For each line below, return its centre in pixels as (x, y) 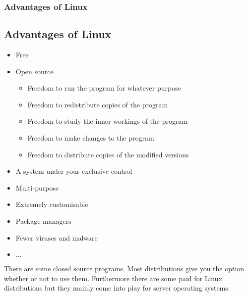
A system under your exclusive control (74, 171)
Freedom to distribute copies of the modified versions (108, 154)
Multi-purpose (37, 187)
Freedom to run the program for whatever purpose (104, 88)
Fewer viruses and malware (57, 237)
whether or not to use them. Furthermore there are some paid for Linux (113, 278)
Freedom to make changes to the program (91, 138)
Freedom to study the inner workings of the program (108, 121)
